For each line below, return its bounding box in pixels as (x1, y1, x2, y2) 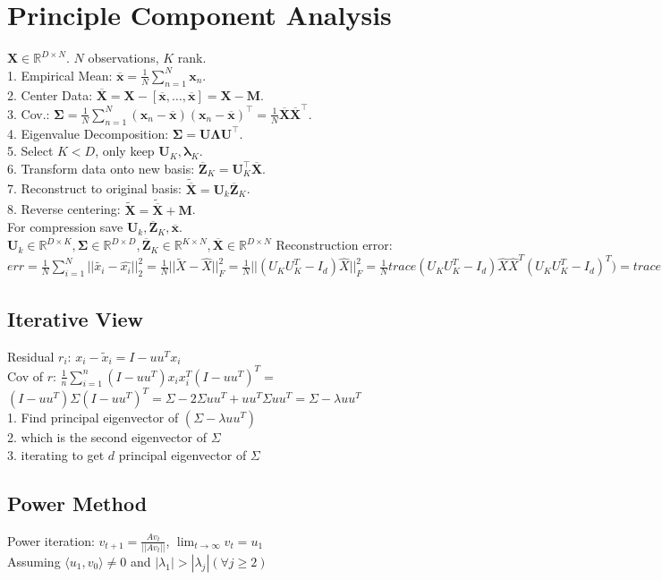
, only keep (95, 141, 155, 160)
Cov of (7, 366, 44, 385)
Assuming (7, 551, 61, 570)
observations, (88, 48, 159, 67)
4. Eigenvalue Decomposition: (7, 124, 169, 142)
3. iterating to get (7, 445, 105, 464)
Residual (7, 346, 55, 365)
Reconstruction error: (276, 235, 393, 254)
